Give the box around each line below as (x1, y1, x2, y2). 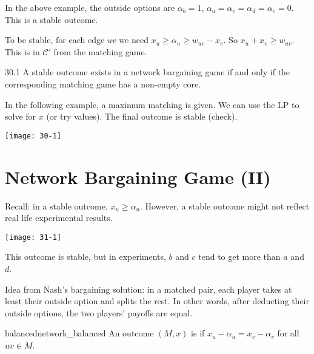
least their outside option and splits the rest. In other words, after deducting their (5, 294, 309, 307)
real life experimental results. (5, 211, 113, 224)
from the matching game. (53, 45, 147, 58)
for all (277, 327, 299, 339)
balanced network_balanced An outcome (5, 327, 154, 339)
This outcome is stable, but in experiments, (5, 250, 166, 263)
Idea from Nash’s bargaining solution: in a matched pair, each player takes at (5, 282, 292, 295)
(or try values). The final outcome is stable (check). (46, 110, 238, 123)
